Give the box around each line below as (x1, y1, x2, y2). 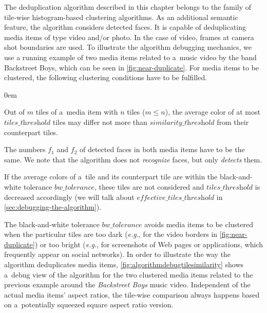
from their (217, 116, 249, 127)
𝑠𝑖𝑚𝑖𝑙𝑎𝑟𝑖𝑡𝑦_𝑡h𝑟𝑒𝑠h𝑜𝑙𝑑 (149, 119, 215, 126)
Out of (4, 106, 25, 117)
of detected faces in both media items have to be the (79, 144, 245, 155)
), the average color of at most (165, 106, 260, 117)
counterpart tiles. (4, 126, 58, 137)
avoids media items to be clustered (144, 218, 254, 229)
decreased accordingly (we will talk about (4, 191, 135, 202)
